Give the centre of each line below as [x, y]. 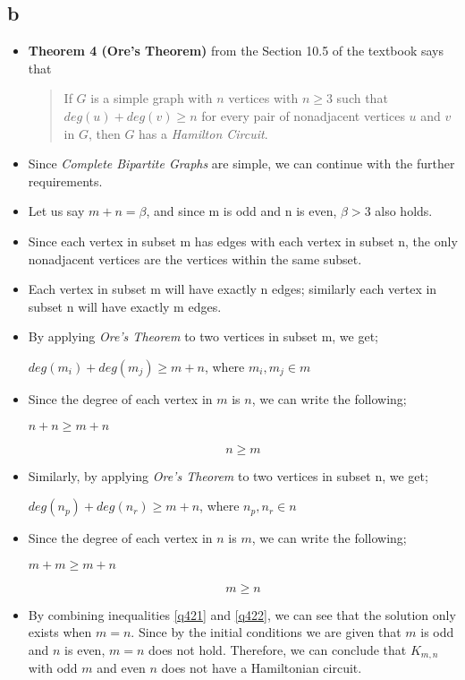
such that [362, 98]
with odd [53, 668]
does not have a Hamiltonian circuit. [262, 668]
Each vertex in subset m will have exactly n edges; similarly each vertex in [232, 289]
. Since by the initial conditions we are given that [266, 632]
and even [121, 668]
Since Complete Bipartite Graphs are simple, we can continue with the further [241, 164]
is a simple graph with [152, 98]
